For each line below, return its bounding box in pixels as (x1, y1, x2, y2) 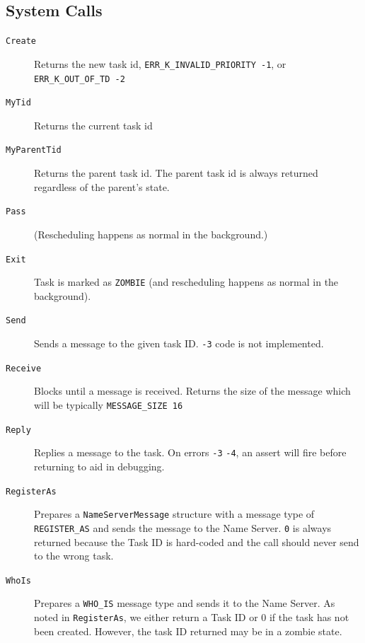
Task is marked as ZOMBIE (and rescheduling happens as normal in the (34, 274, 339, 289)
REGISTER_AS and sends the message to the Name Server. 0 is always (34, 520, 332, 535)
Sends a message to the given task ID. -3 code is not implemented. (34, 336, 324, 351)
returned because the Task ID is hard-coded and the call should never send (34, 534, 359, 549)
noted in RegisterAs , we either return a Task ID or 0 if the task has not (34, 610, 349, 625)
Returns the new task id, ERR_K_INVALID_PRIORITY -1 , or (34, 56, 286, 71)
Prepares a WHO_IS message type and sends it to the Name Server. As (34, 596, 335, 610)
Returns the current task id (34, 117, 153, 132)
